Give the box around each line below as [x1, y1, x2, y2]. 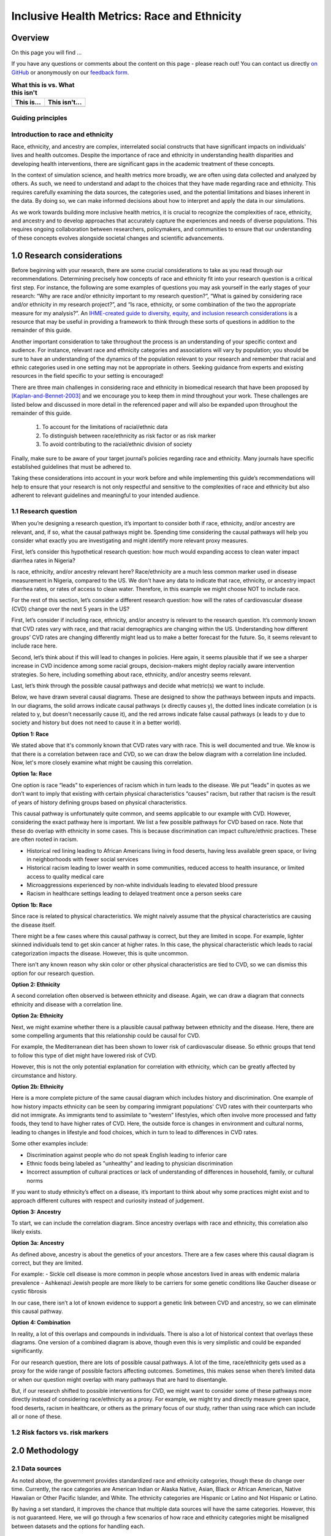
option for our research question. [11, 970, 95, 977]
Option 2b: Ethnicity [11, 1083, 64, 1090]
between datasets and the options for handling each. [11, 1522, 145, 1530]
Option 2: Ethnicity [11, 981, 61, 988]
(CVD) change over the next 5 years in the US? [11, 605, 130, 613]
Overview [11, 33, 50, 43]
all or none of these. [11, 1413, 63, 1420]
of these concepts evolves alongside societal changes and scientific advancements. [11, 234, 224, 241]
